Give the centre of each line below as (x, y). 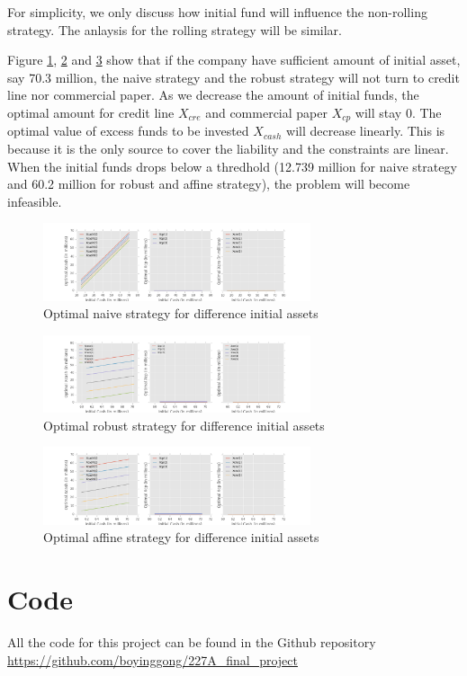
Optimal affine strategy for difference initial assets (181, 537)
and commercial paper (266, 112)
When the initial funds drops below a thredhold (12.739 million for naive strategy (232, 166)
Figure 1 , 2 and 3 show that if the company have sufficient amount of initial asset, (234, 60)
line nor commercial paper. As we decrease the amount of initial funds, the (213, 95)
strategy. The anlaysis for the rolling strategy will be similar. (175, 29)
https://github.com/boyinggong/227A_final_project (153, 659)
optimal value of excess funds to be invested (128, 131)
